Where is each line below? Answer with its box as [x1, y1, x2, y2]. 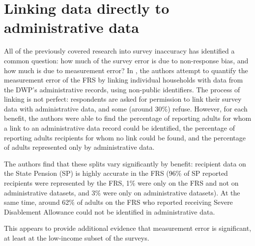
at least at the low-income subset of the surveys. [4, 233, 149, 243]
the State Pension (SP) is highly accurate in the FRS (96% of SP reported [4, 168, 228, 178]
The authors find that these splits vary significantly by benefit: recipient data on [4, 158, 246, 168]
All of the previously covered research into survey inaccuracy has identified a [4, 46, 235, 56]
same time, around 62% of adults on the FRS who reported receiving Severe [4, 197, 233, 207]
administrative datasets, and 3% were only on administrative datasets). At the [4, 187, 240, 197]
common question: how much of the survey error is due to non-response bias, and [4, 55, 249, 65]
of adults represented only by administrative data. [4, 142, 155, 152]
